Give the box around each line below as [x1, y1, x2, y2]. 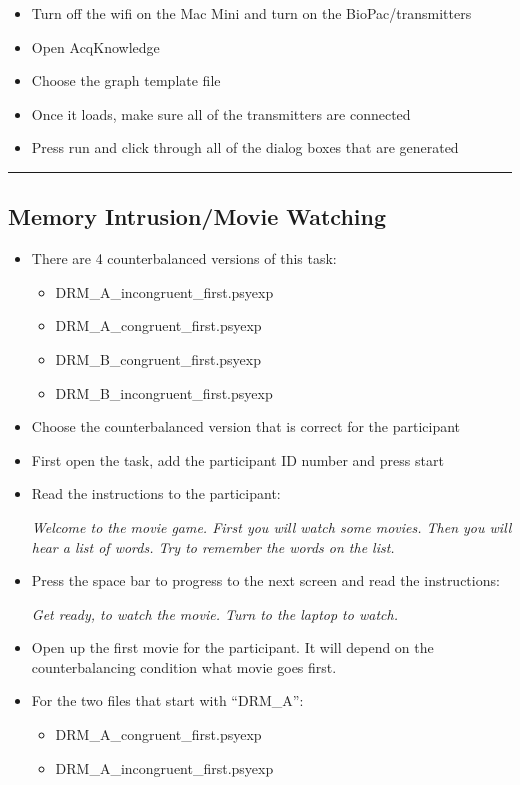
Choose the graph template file [31, 70, 221, 91]
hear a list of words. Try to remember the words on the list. [31, 536, 395, 557]
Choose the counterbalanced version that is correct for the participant [31, 416, 461, 437]
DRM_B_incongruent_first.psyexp [55, 382, 273, 403]
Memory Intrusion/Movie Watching [8, 201, 387, 232]
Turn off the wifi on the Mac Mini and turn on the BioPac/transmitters [31, 3, 472, 23]
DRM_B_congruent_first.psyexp [55, 348, 261, 369]
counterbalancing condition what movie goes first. [31, 656, 337, 677]
